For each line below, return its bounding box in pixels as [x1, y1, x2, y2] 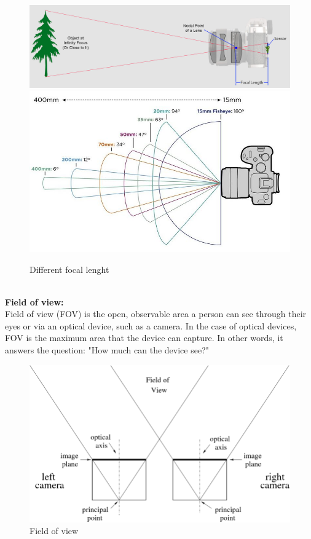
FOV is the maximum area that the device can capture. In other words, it [5, 331, 283, 344]
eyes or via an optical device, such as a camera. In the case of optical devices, [5, 319, 297, 332]
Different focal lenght [30, 262, 109, 275]
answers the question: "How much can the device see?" [5, 344, 209, 356]
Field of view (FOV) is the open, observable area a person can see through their [5, 307, 307, 320]
